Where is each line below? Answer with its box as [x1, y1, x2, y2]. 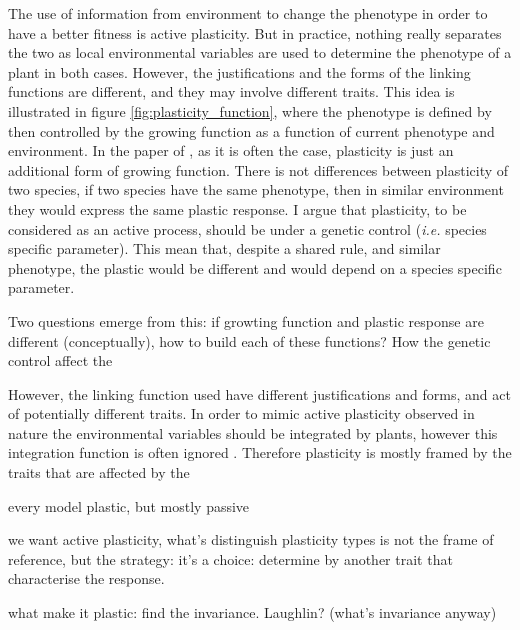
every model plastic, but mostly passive [8, 495, 250, 516]
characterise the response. [8, 568, 165, 589]
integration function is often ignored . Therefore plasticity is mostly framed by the [8, 442, 512, 463]
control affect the [8, 350, 113, 371]
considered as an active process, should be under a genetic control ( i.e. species [8, 218, 487, 239]
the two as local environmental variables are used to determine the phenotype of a [8, 42, 512, 63]
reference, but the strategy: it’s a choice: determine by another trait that [8, 548, 453, 569]
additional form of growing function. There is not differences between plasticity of [8, 159, 509, 180]
